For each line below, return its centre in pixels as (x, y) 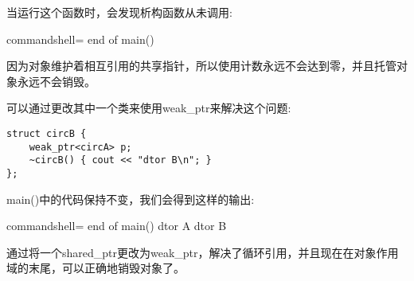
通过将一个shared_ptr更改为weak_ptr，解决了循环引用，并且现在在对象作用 (203, 252)
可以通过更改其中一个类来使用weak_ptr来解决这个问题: (149, 108)
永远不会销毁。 (56, 81)
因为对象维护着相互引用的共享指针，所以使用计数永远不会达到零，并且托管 (201, 66)
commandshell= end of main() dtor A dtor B (117, 226)
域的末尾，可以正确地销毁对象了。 (96, 268)
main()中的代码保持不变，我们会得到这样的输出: (131, 199)
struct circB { (47, 133)
